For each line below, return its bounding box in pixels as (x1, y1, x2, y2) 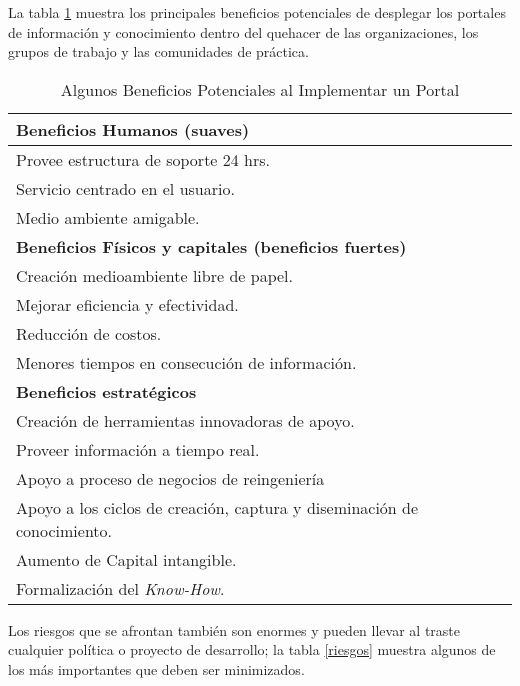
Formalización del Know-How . (16, 576, 225, 600)
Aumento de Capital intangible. (16, 547, 237, 571)
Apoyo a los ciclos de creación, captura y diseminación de (16, 495, 419, 519)
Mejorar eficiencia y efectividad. (16, 292, 239, 316)
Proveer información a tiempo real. (16, 437, 260, 461)
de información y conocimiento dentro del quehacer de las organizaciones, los (8, 21, 479, 42)
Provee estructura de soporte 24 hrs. (16, 147, 271, 171)
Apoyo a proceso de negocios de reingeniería (16, 466, 325, 490)
